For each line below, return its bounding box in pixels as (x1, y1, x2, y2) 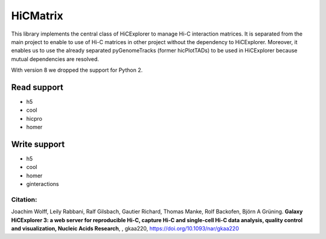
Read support (11, 82, 63, 92)
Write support (11, 139, 65, 149)
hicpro (26, 115, 42, 122)
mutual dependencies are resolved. (11, 55, 100, 63)
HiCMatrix (11, 9, 63, 22)
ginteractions (26, 180, 60, 188)
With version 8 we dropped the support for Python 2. (11, 66, 143, 74)
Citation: (11, 196, 37, 204)
